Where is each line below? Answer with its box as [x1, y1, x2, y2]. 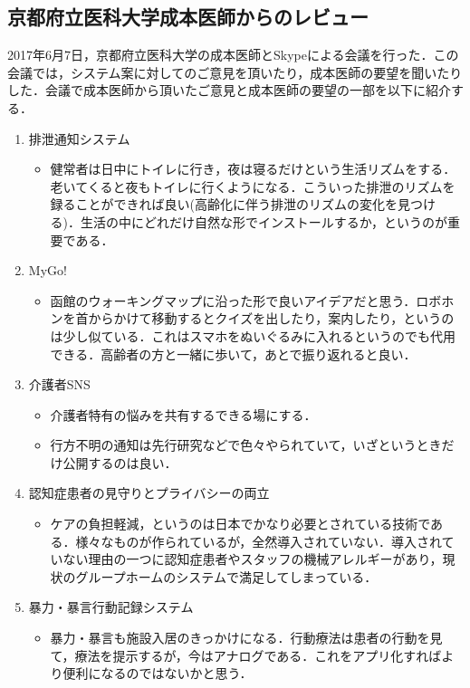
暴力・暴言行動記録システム [28, 597, 194, 616]
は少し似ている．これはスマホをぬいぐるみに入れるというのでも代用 [50, 326, 456, 345]
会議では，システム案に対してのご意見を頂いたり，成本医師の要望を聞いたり [7, 62, 463, 81]
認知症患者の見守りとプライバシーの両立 [28, 483, 270, 502]
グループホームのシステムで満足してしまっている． [75, 567, 378, 586]
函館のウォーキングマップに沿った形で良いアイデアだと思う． [50, 291, 417, 310]
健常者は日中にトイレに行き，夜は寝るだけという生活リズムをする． [50, 159, 456, 178]
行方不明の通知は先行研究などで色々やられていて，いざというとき [50, 435, 442, 454]
